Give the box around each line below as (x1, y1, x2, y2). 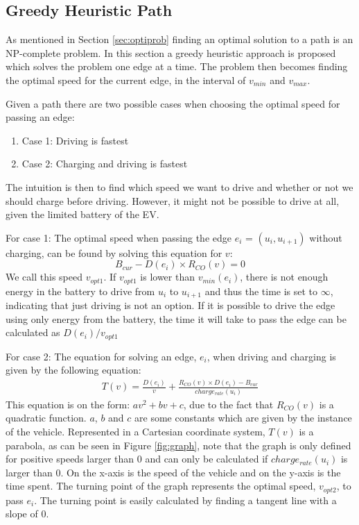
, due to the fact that (183, 397, 274, 411)
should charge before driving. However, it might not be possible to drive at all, (6, 193, 340, 208)
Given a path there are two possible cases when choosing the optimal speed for (6, 96, 340, 110)
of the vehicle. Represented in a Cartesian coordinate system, (6, 424, 265, 438)
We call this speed (6, 269, 82, 284)
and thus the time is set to (204, 283, 318, 298)
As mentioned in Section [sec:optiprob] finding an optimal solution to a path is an (6, 32, 353, 47)
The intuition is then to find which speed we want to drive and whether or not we (6, 179, 353, 194)
